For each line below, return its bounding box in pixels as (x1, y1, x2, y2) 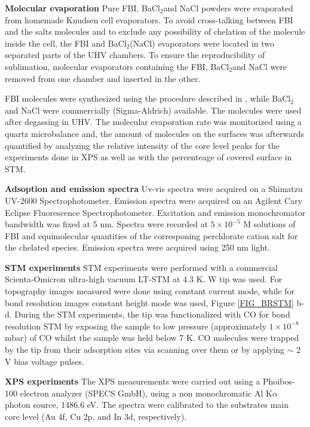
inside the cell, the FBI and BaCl (5, 36, 127, 49)
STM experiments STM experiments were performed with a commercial (5, 261, 278, 273)
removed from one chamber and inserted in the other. (5, 72, 201, 84)
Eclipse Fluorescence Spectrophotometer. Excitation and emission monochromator (5, 206, 306, 218)
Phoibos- (263, 375, 295, 388)
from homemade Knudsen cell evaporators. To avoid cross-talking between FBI (5, 13, 293, 26)
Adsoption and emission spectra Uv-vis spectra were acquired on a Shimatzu (5, 182, 303, 195)
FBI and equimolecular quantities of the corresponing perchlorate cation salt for (5, 229, 298, 242)
